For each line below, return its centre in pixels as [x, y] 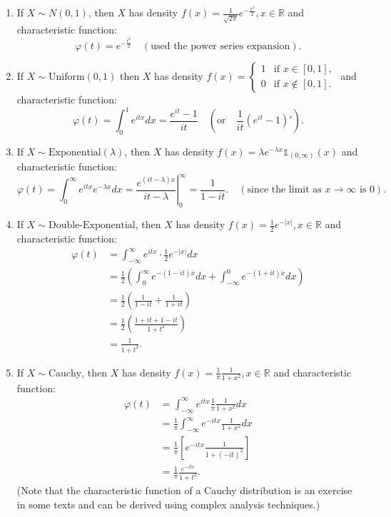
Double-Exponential [92, 226]
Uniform [66, 77]
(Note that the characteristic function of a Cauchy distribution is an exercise [184, 490]
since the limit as [284, 190]
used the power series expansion [220, 46]
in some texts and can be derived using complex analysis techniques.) [168, 504]
